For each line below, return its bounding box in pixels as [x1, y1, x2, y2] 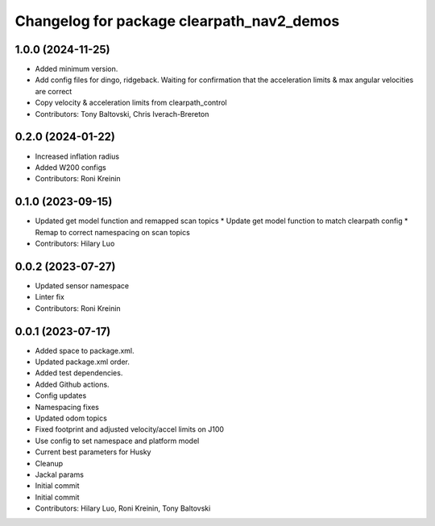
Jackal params [35, 470, 85, 479]
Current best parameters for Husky [35, 447, 151, 457]
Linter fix [35, 292, 64, 302]
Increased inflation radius [35, 151, 120, 161]
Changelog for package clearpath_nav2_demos [14, 12, 340, 30]
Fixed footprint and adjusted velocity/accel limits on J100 [35, 425, 225, 434]
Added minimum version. [35, 64, 118, 74]
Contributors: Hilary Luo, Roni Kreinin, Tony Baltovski [35, 503, 211, 513]
